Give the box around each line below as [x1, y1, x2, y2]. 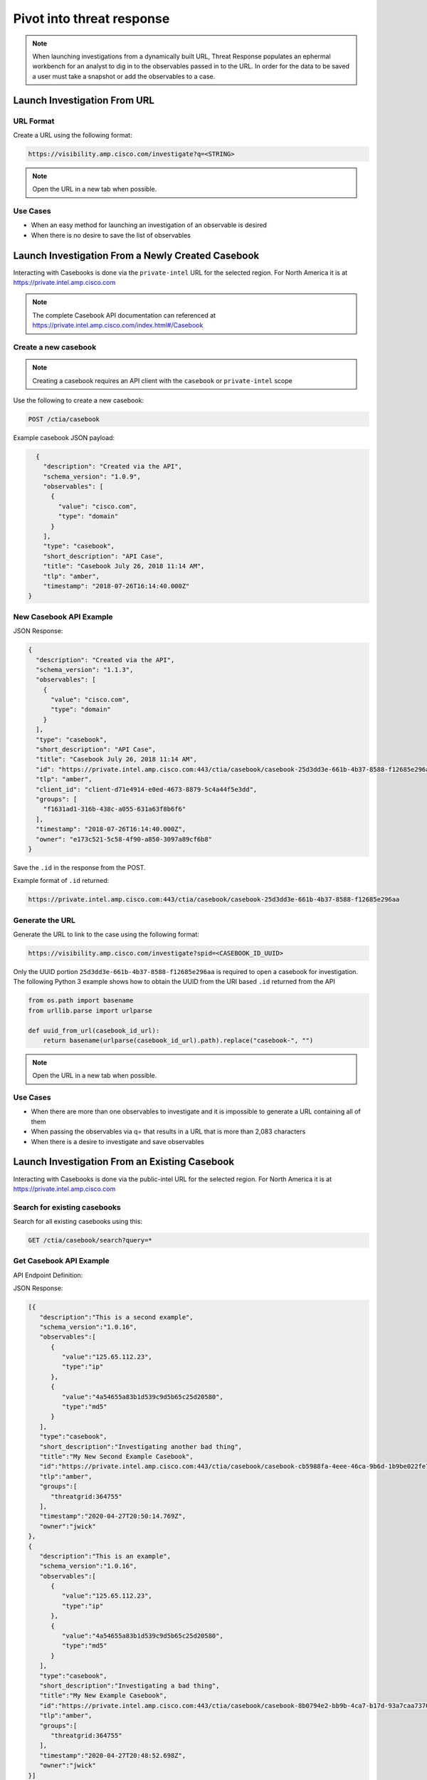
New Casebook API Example [13, 612, 113, 622]
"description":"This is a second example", [39, 1313, 194, 1321]
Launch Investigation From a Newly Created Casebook [13, 249, 260, 261]
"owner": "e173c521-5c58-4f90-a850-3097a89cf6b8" [36, 835, 213, 843]
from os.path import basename [28, 997, 134, 1005]
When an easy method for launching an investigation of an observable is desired [31, 221, 267, 229]
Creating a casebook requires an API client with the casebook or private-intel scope [32, 376, 293, 384]
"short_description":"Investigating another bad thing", [39, 1443, 243, 1450]
